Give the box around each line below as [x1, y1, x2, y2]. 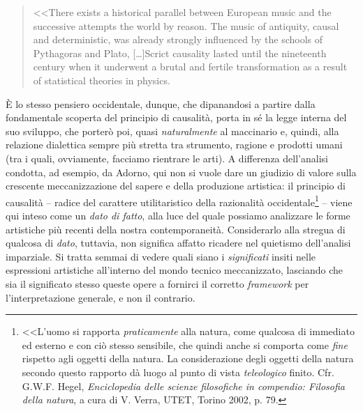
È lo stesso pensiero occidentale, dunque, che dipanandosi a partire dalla [6, 96, 316, 111]
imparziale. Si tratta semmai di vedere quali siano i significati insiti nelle [6, 249, 316, 263]
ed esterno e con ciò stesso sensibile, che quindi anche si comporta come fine [22, 337, 348, 352]
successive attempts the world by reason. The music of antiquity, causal [33, 18, 339, 33]
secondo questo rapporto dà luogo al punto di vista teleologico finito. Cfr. [22, 364, 334, 379]
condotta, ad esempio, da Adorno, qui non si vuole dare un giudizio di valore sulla [6, 164, 357, 179]
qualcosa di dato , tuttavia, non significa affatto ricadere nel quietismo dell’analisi [6, 235, 351, 250]
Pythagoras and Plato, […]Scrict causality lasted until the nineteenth [33, 45, 327, 60]
